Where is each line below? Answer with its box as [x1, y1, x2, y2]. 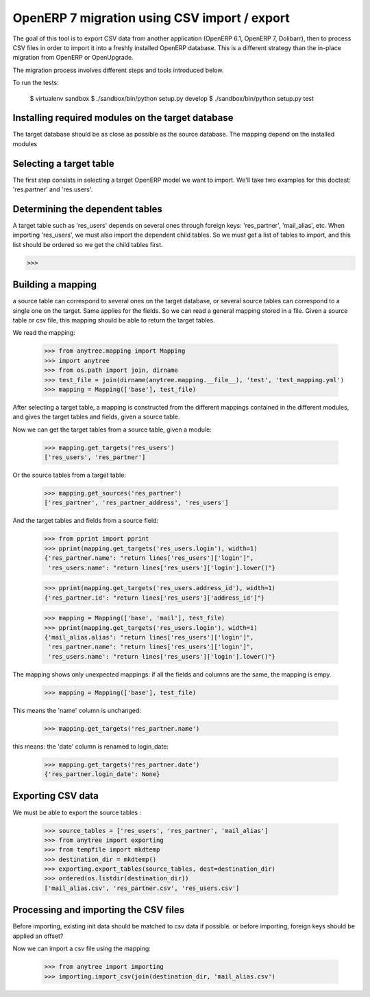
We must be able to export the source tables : [12, 808, 142, 817]
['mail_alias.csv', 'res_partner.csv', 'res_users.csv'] [44, 884, 240, 892]
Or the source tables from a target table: [12, 471, 127, 480]
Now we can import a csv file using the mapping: [12, 944, 151, 953]
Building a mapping [12, 279, 97, 291]
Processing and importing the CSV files [12, 904, 185, 916]
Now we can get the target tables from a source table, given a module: [12, 425, 212, 434]
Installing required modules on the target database [12, 112, 234, 124]
